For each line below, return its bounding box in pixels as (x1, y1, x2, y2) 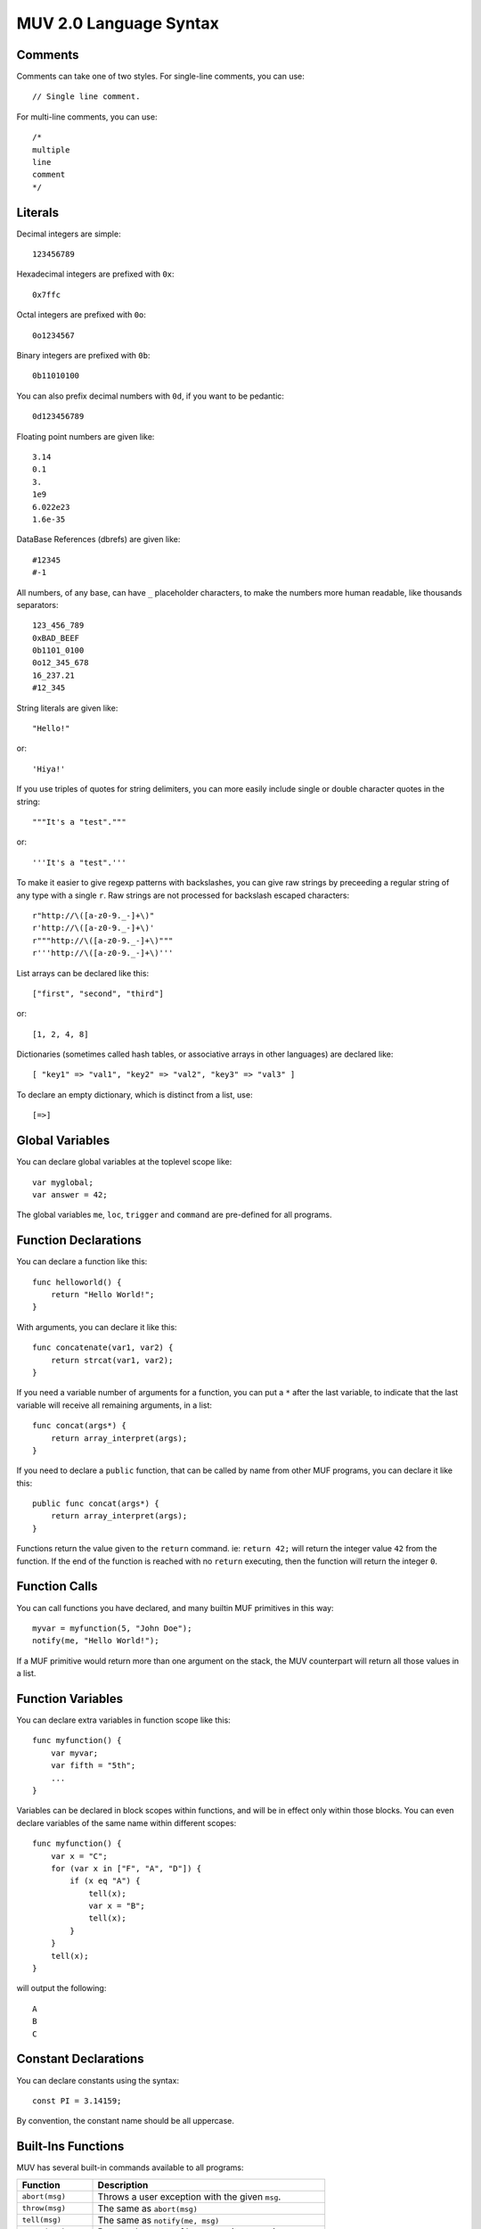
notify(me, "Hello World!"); (32, 1636, 159, 1646)
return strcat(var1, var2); (50, 1355, 174, 1365)
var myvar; (50, 1748, 99, 1758)
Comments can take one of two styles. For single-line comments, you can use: (16, 71, 305, 82)
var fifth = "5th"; (50, 1761, 136, 1771)
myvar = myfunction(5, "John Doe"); (32, 1623, 192, 1633)
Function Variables (16, 1690, 124, 1707)
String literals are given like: (16, 703, 118, 713)
